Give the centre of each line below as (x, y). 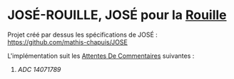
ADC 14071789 (39, 69)
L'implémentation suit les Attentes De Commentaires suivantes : (101, 56)
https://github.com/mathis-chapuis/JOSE (68, 42)
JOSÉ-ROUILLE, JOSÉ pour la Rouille (117, 15)
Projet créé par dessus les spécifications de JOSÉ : (83, 35)
